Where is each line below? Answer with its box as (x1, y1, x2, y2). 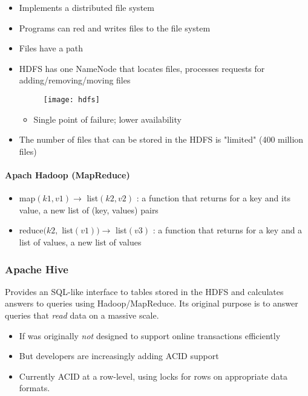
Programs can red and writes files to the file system (19, 21, 211, 34)
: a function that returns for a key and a (152, 224, 303, 236)
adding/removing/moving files (19, 74, 131, 86)
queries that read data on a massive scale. (5, 308, 159, 321)
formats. (19, 381, 50, 394)
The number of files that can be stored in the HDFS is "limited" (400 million (19, 133, 304, 146)
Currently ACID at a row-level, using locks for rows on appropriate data (19, 369, 288, 382)
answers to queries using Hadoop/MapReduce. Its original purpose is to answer (5, 297, 298, 310)
